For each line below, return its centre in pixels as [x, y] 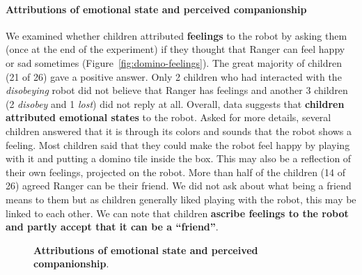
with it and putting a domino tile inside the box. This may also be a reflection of [179, 158]
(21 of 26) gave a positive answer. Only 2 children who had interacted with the [174, 76]
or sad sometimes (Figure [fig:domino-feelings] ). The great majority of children [174, 62]
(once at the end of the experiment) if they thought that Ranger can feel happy [175, 49]
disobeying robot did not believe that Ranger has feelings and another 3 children [177, 90]
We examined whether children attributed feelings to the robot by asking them [176, 35]
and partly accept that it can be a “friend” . [112, 227]
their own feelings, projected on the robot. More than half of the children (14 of [175, 172]
